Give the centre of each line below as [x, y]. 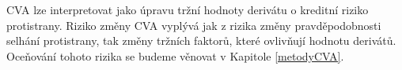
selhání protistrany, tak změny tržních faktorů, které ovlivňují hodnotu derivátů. [201, 41]
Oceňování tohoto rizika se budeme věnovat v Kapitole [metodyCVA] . [175, 55]
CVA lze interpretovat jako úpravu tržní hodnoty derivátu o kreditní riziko [188, 9]
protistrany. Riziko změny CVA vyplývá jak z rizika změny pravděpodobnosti [194, 25]
